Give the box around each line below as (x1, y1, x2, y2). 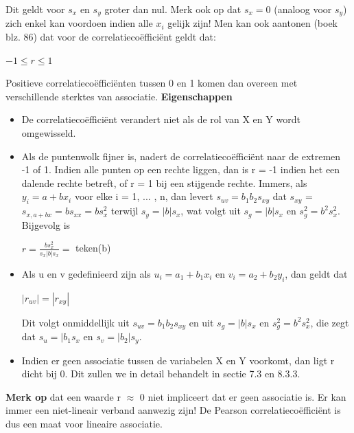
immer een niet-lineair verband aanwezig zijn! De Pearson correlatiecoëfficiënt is (5, 403, 341, 417)
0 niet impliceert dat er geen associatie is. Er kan (139, 389, 346, 403)
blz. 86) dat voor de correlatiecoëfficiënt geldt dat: (5, 30, 216, 44)
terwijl (110, 203, 139, 218)
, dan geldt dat (285, 266, 348, 280)
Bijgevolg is (21, 217, 71, 232)
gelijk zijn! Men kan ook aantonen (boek (167, 16, 338, 30)
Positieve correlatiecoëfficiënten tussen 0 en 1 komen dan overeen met (5, 76, 298, 90)
